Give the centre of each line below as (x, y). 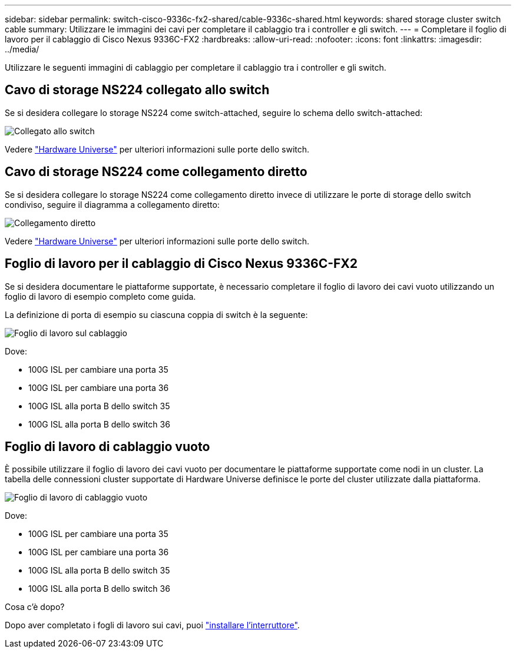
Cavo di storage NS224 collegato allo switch (137, 90)
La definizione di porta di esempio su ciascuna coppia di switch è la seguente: (156, 314)
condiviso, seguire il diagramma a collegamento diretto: (112, 204)
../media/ (22, 49)
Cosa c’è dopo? (35, 607)
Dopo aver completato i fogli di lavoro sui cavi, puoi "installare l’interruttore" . (152, 625)
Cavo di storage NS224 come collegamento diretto (156, 172)
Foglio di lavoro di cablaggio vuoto (107, 446)
